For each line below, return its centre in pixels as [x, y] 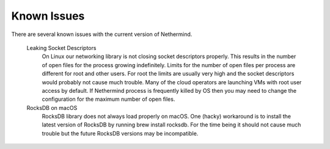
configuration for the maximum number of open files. [108, 99]
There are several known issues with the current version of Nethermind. [102, 34]
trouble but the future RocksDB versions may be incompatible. [120, 133]
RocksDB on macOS [52, 107]
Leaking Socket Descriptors [61, 48]
